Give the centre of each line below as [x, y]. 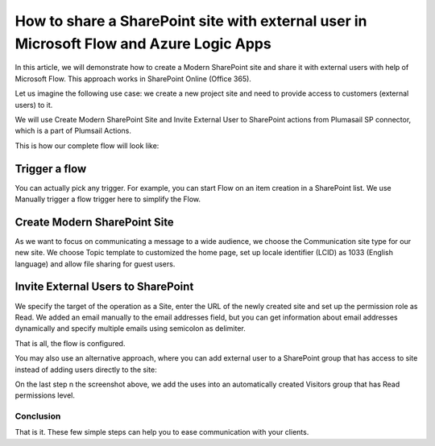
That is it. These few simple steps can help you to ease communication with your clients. [162, 432]
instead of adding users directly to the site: [86, 370]
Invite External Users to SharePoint [104, 287]
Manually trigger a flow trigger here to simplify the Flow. [108, 199]
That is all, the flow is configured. [70, 343]
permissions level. [45, 395]
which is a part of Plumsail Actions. [73, 131]
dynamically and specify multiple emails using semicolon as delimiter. [130, 328]
